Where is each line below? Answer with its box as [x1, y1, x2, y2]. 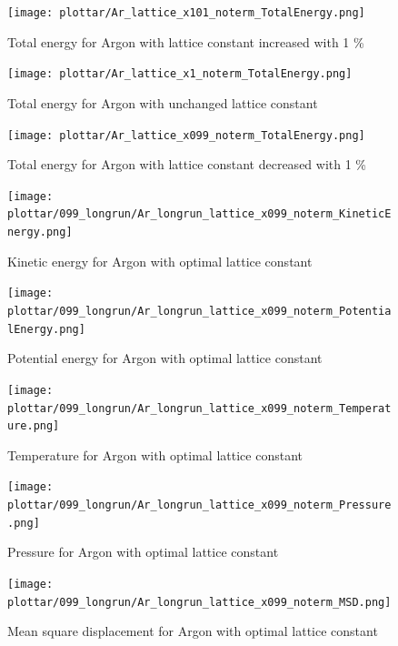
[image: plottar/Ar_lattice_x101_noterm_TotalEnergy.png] [7, 6, 365, 19]
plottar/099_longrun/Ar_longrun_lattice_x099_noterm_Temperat [7, 401, 392, 415]
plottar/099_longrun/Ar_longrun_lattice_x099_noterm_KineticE [7, 207, 392, 221]
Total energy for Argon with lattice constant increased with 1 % [7, 32, 364, 51]
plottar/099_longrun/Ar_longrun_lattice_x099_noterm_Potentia [7, 304, 392, 318]
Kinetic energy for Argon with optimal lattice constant [7, 251, 313, 270]
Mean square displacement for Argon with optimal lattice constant [7, 621, 378, 641]
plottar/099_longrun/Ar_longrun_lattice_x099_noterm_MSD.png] [7, 595, 392, 609]
